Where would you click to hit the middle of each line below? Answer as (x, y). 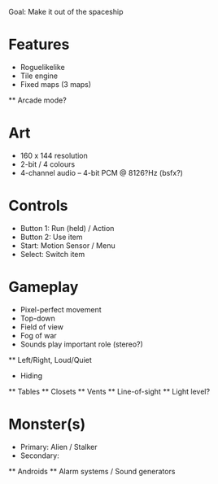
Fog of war (38, 335)
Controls (38, 206)
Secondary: (39, 456)
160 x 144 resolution (54, 155)
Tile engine (39, 76)
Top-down (37, 318)
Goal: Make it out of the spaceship (66, 12)
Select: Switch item (52, 254)
